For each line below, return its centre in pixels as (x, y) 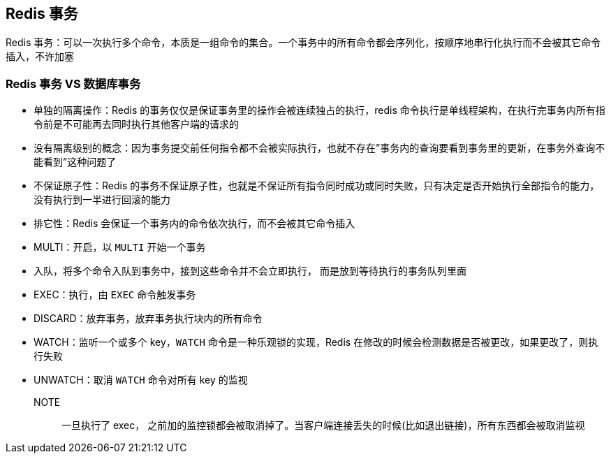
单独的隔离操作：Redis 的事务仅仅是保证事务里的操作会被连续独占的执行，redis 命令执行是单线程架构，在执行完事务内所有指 (319, 110)
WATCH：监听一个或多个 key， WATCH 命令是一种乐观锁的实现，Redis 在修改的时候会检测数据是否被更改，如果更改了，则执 (316, 342)
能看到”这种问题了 (75, 162)
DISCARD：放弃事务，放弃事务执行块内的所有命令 (148, 319)
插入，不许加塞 (40, 57)
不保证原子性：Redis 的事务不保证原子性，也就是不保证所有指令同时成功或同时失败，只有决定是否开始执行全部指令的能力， (317, 186)
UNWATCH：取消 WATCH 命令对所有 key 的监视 (141, 380)
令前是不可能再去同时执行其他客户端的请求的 (136, 124)
